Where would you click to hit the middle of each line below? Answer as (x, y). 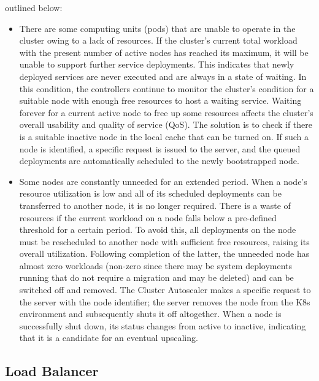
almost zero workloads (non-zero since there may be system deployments (156, 265)
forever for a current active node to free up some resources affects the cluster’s (166, 112)
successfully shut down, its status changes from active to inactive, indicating (163, 325)
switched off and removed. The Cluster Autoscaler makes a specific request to (165, 290)
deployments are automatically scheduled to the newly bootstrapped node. (159, 161)
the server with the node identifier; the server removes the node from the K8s (165, 301)
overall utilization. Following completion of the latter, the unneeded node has (164, 253)
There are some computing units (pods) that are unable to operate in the (157, 28)
